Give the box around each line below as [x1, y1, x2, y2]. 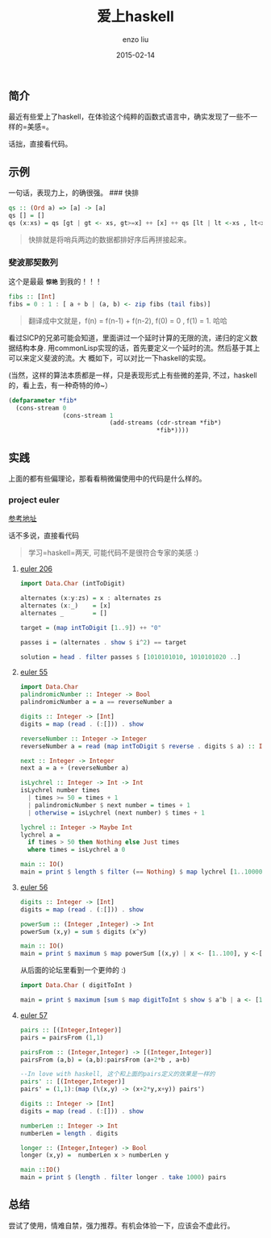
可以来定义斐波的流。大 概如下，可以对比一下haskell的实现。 [8, 352, 211, 363]
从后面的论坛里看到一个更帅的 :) [19, 965, 127, 975]
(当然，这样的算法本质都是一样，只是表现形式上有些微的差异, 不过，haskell [8, 370, 257, 380]
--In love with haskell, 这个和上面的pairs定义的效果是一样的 [19, 1070, 215, 1078]
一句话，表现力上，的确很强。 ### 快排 [8, 188, 140, 198]
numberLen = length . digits [19, 1129, 119, 1137]
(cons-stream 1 [62, 411, 114, 419]
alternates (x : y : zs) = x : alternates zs [19, 594, 162, 602]
